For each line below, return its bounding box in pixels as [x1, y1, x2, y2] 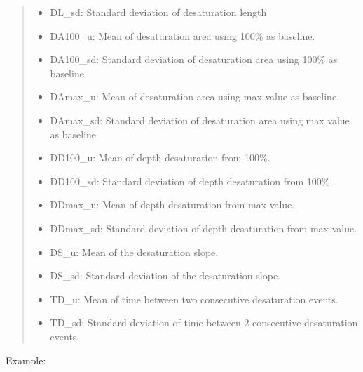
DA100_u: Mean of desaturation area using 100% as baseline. [50, 28, 315, 43]
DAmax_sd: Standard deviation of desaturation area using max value [50, 112, 350, 127]
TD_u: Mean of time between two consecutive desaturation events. [50, 291, 338, 306]
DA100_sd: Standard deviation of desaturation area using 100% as [50, 52, 338, 67]
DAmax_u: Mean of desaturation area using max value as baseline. [50, 89, 340, 104]
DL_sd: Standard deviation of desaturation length [50, 5, 267, 19]
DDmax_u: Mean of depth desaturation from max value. [50, 197, 295, 212]
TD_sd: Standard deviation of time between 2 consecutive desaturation [50, 315, 358, 330]
